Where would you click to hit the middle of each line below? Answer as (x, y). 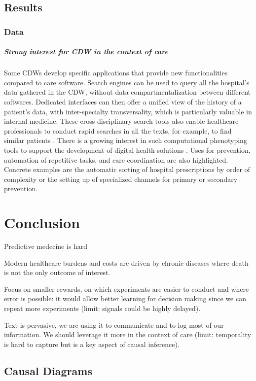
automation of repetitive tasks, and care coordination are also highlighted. (116, 159)
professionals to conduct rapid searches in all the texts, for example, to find (118, 130)
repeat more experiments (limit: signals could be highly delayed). (102, 308)
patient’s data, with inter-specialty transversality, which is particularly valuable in (128, 111)
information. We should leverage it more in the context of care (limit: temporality (128, 334)
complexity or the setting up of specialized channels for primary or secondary (121, 179)
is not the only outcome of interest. (57, 272)
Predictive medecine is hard (46, 246)
